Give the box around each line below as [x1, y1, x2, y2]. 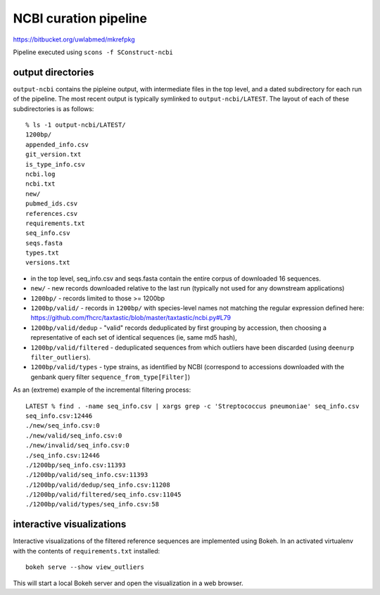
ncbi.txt [25, 180, 56, 188]
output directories [13, 66, 94, 78]
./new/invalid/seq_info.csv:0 [25, 442, 130, 449]
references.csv [25, 210, 78, 217]
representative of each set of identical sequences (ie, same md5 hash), [30, 333, 237, 342]
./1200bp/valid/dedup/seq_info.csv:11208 [25, 480, 170, 489]
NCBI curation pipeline [13, 11, 148, 26]
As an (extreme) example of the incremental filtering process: [13, 385, 191, 394]
